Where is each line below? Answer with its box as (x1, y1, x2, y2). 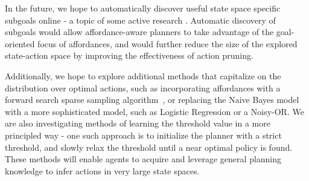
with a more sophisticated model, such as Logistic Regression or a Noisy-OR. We (5, 105, 304, 117)
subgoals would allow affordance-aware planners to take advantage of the (5, 25, 274, 38)
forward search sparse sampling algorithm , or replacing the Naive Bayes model (5, 93, 299, 106)
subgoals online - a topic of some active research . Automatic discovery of (5, 13, 276, 26)
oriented (5, 37, 35, 50)
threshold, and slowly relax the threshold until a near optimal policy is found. (5, 140, 293, 153)
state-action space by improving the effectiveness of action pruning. (5, 49, 253, 62)
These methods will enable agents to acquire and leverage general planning (5, 153, 282, 165)
